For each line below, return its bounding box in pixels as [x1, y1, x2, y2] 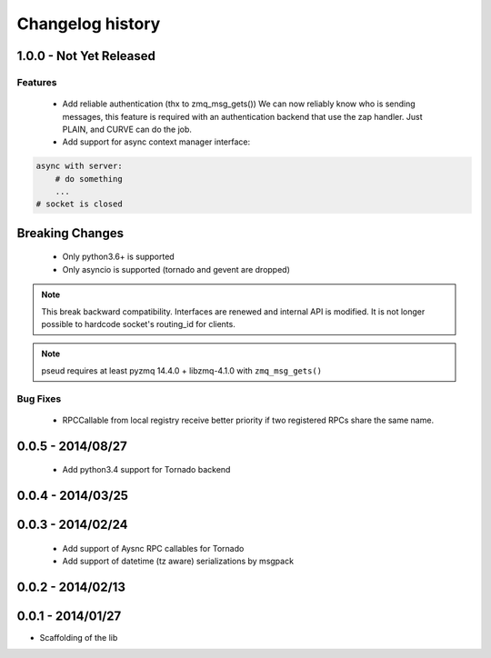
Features [16, 75, 57, 88]
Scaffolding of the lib [39, 632, 118, 643]
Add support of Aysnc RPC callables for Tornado [62, 543, 245, 553]
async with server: [35, 161, 123, 172]
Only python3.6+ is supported [62, 251, 175, 263]
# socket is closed [35, 199, 123, 209]
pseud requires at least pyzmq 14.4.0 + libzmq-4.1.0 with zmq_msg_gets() [41, 364, 323, 376]
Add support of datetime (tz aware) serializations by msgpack [62, 555, 295, 566]
